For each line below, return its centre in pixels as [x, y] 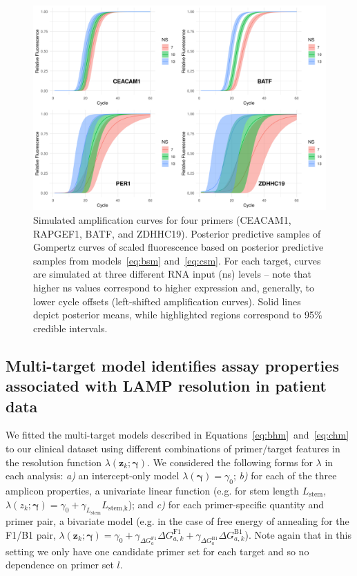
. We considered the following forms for [230, 462]
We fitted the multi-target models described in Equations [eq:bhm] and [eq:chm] [177, 435]
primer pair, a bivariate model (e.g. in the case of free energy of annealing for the [177, 521]
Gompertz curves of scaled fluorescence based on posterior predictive [178, 247]
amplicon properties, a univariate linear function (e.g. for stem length [153, 490]
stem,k [118, 509]
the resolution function [54, 462]
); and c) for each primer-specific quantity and [226, 504]
